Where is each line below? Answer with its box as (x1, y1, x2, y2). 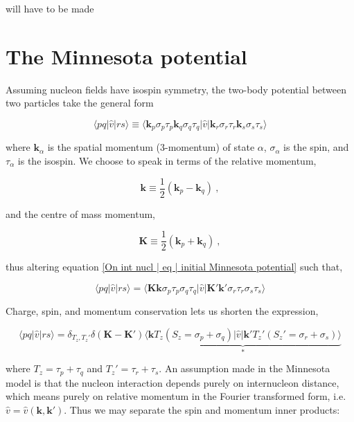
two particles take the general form (6, 95, 154, 110)
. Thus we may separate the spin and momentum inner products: (64, 402, 340, 416)
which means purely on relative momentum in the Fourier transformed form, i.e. (6, 389, 346, 403)
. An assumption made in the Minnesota (159, 361, 330, 376)
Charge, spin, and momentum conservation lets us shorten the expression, (6, 304, 319, 318)
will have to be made (6, 1, 94, 15)
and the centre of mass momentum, (6, 206, 155, 221)
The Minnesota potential (6, 42, 247, 70)
